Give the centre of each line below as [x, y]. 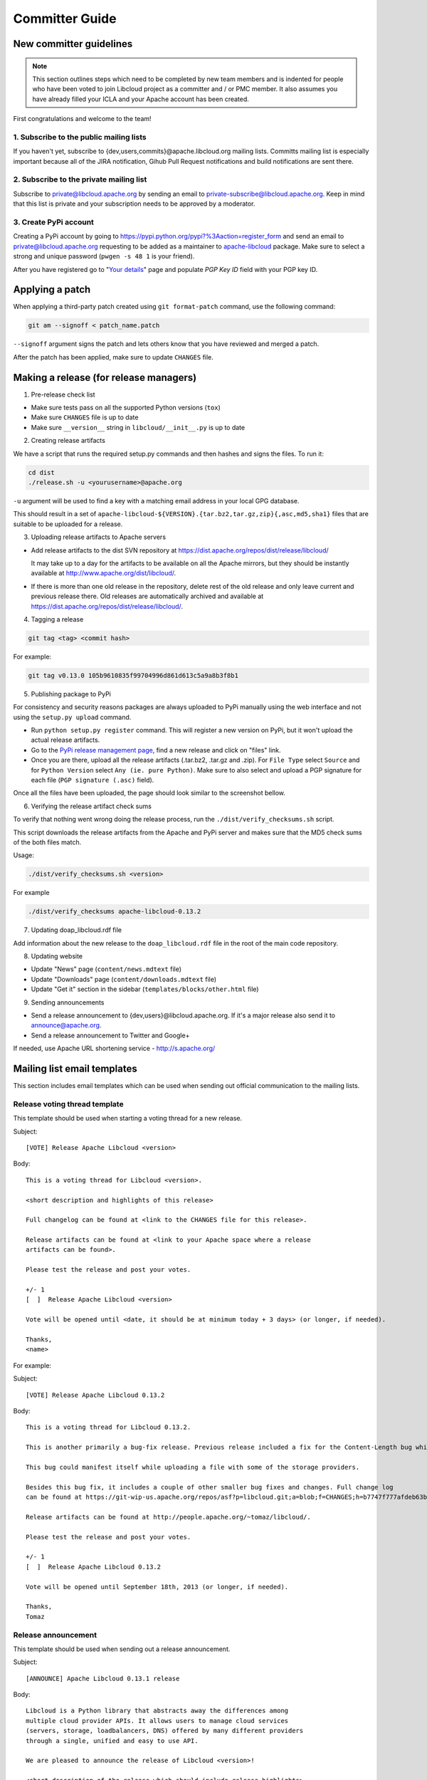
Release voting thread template [68, 1104]
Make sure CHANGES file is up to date [85, 417]
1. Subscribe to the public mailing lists [80, 137]
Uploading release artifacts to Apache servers [99, 537]
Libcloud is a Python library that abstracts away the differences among [157, 1711]
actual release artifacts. [65, 740]
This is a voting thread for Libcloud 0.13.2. [109, 1427]
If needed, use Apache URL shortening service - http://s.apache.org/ [114, 1048]
